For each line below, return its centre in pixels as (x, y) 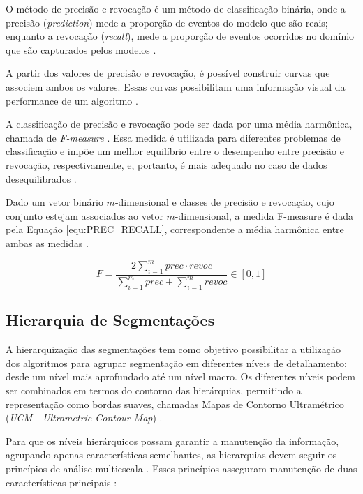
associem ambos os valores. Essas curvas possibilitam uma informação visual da (176, 86)
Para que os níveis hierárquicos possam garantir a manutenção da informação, (172, 441)
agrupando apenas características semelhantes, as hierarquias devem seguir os (171, 455)
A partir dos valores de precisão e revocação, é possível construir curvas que (168, 73)
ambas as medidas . (47, 242)
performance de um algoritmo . (72, 100)
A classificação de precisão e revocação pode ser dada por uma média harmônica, (179, 124)
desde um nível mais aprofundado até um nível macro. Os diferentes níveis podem (180, 376)
